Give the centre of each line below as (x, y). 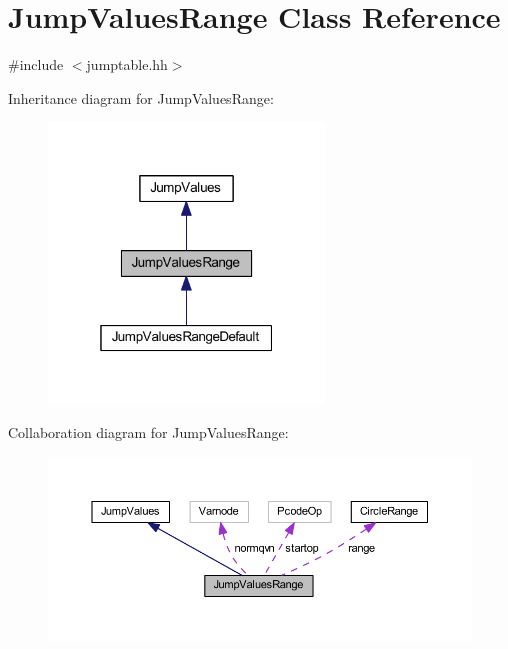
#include (36, 64)
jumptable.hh (127, 64)
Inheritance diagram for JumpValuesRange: (141, 97)
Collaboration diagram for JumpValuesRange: (148, 432)
